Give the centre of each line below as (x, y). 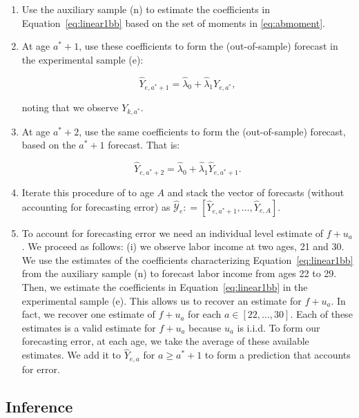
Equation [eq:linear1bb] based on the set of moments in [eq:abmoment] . (173, 22)
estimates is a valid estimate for (89, 327)
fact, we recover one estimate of (88, 314)
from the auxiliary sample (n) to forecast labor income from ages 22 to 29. (179, 273)
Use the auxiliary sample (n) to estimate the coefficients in (146, 9)
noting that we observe (70, 107)
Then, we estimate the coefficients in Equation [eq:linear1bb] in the (165, 287)
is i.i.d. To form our (279, 327)
